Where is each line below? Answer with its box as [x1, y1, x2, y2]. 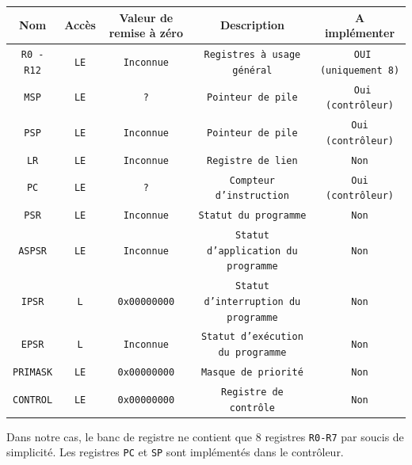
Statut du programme [198, 210, 307, 222]
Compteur [229, 174, 276, 186]
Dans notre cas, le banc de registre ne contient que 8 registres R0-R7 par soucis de [6, 428, 404, 444]
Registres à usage [204, 48, 301, 60]
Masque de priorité [200, 367, 303, 378]
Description [219, 17, 284, 33]
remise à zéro [109, 25, 184, 41]
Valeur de [119, 9, 174, 25]
